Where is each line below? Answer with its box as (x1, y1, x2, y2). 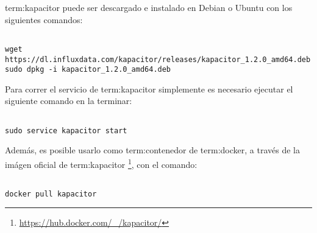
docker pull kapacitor (5, 189, 97, 198)
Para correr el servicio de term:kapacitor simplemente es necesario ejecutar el (5, 82, 293, 95)
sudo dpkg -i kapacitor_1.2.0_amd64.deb (5, 65, 171, 74)
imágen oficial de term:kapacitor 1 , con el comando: (5, 156, 198, 170)
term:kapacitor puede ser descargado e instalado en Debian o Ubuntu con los (5, 1, 293, 13)
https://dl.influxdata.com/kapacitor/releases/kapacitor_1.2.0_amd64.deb (5, 55, 311, 64)
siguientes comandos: (5, 13, 83, 26)
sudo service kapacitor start (5, 126, 127, 135)
